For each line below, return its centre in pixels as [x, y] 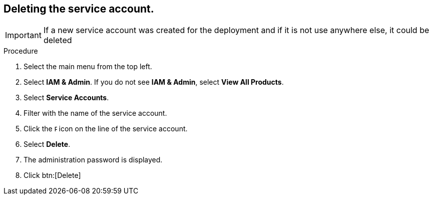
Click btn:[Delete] [52, 175]
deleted [58, 40]
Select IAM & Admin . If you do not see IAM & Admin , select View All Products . [154, 82]
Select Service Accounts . [66, 98]
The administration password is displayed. [93, 160]
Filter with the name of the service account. [95, 113]
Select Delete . [47, 144]
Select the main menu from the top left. [88, 67]
